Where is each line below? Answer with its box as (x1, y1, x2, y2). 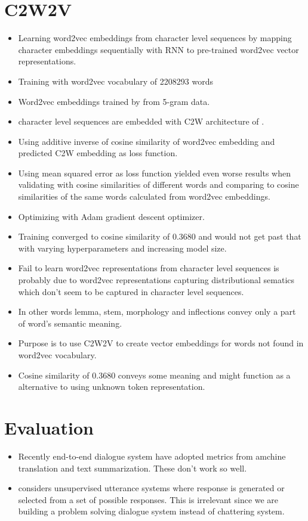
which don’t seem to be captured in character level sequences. (18, 285, 244, 297)
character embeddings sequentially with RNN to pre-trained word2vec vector (18, 43, 299, 55)
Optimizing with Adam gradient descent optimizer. (18, 210, 205, 222)
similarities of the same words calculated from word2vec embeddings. (18, 190, 270, 203)
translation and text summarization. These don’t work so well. (18, 461, 247, 474)
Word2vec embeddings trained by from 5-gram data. (18, 95, 210, 107)
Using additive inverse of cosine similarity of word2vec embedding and (18, 135, 275, 147)
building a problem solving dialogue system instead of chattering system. (18, 505, 285, 517)
